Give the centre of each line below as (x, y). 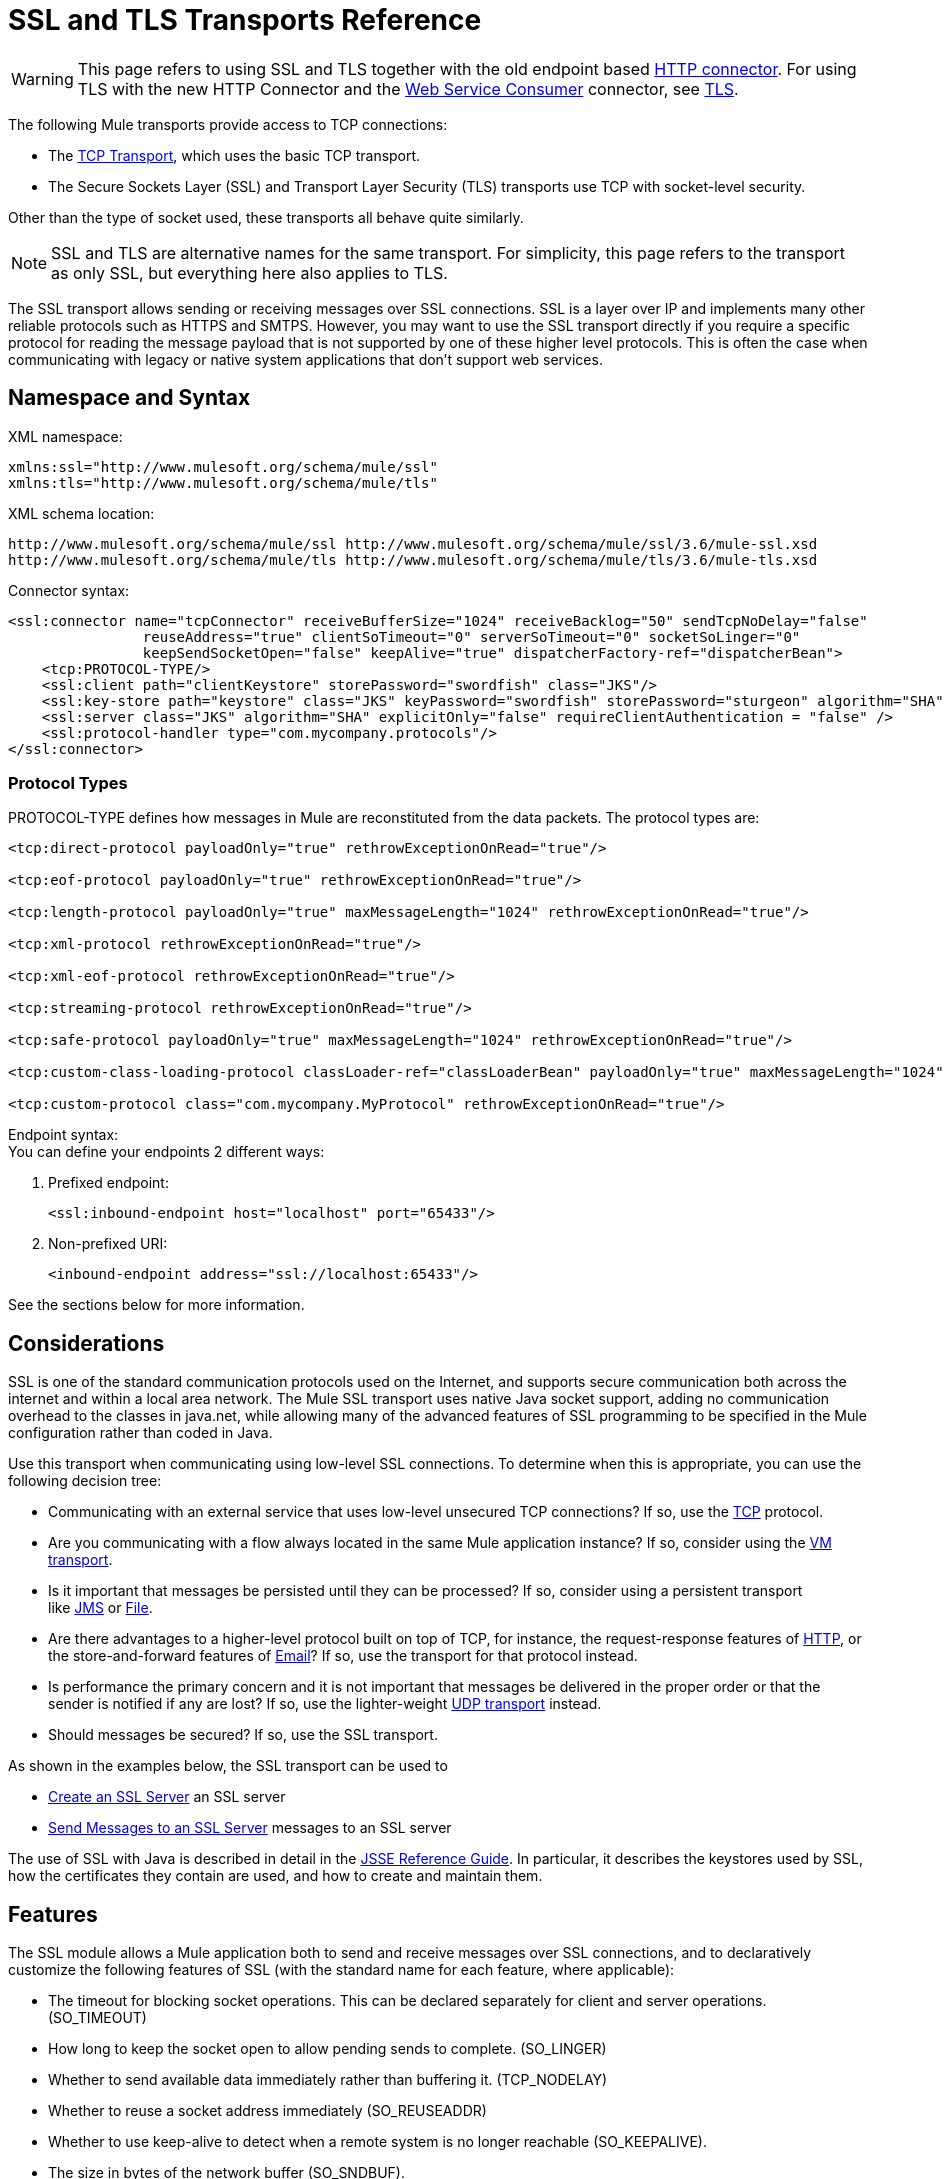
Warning (42, 78)
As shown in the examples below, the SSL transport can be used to (228, 1766)
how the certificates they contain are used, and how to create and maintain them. (275, 1876)
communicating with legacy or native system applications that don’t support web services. (305, 359)
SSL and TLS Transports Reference (245, 20)
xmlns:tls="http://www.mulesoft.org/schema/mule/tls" (223, 482)
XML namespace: (65, 436)
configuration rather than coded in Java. (140, 1433)
